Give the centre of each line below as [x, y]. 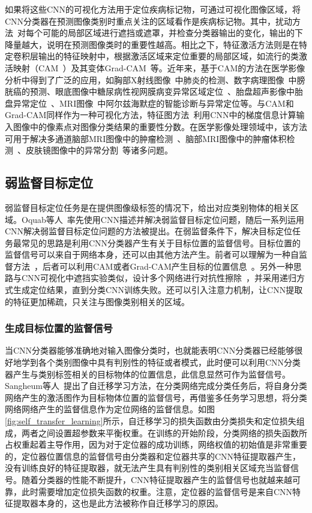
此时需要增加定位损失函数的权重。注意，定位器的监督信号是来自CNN [157, 491]
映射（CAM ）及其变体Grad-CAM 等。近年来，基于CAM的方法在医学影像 [159, 67]
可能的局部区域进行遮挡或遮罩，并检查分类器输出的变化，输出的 [168, 33]
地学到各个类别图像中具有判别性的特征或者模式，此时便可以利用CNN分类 [157, 362]
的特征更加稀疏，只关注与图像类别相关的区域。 [97, 301]
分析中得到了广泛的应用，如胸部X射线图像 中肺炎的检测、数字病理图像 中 [151, 79]
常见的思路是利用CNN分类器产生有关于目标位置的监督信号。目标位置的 [161, 242]
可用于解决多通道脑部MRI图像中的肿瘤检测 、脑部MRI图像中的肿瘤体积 [146, 138]
